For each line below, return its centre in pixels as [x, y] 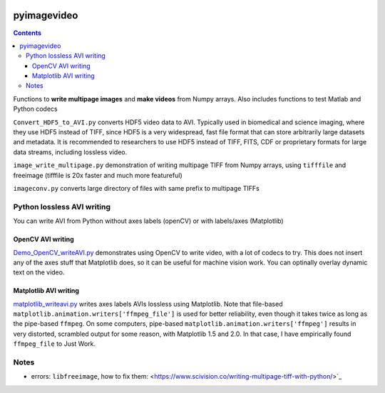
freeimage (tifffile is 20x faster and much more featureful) [98, 175]
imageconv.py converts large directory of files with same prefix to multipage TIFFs [136, 188]
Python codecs [35, 109]
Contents [27, 33]
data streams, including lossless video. [70, 152]
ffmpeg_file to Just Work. [55, 344]
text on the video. [39, 272]
